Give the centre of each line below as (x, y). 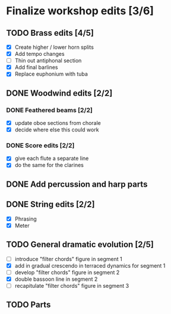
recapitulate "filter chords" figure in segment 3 (72, 285)
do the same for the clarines (49, 165)
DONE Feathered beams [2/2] (50, 110)
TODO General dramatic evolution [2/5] (80, 245)
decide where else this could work (57, 130)
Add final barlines (36, 67)
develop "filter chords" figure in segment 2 (67, 272)
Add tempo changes (39, 54)
